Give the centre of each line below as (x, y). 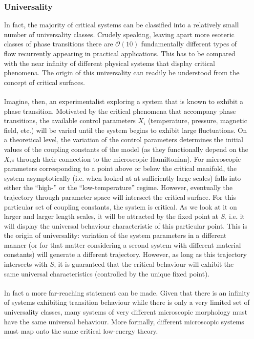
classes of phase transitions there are (59, 44)
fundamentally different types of (189, 44)
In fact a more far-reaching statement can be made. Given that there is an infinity (127, 292)
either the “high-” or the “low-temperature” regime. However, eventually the (118, 187)
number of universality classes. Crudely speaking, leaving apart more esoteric (119, 34)
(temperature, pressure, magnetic (197, 120)
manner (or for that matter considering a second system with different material (123, 244)
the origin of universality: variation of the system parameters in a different (115, 235)
